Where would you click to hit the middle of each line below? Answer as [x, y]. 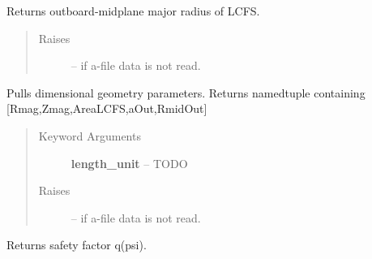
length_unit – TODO [129, 163]
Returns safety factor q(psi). [77, 245]
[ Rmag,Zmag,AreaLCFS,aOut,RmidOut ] [107, 108]
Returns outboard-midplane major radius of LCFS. [133, 11]
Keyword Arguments [90, 135]
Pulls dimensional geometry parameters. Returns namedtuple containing [186, 92]
